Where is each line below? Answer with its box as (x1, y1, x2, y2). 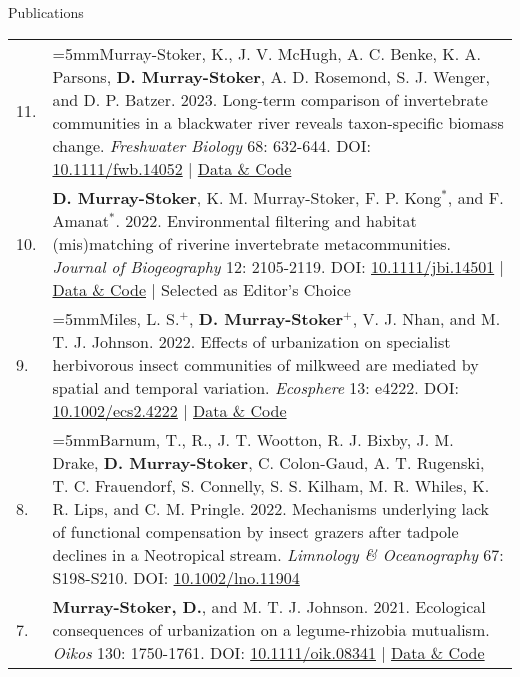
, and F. (447, 185, 504, 209)
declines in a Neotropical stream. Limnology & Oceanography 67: (52, 542, 504, 566)
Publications (8, 2, 84, 22)
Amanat (52, 208, 109, 232)
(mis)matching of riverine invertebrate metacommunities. (52, 231, 452, 255)
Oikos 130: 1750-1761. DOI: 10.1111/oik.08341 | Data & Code (52, 640, 485, 664)
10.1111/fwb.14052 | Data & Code (52, 156, 292, 180)
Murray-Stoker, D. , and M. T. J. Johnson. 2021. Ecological (52, 594, 486, 618)
